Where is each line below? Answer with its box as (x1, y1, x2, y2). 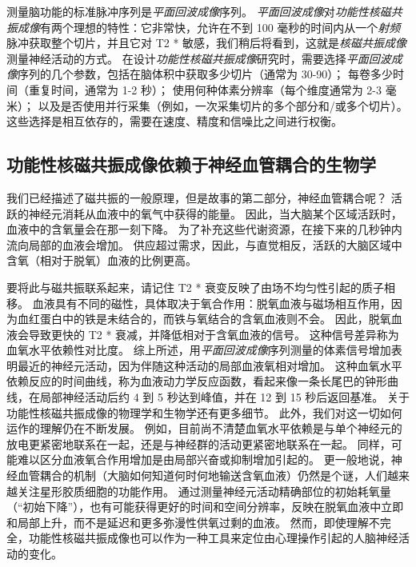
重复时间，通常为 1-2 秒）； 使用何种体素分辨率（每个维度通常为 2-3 (28, 81, 382, 98)
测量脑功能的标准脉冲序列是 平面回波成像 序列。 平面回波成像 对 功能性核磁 (6, 3, 391, 19)
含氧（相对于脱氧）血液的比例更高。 (6, 252, 197, 269)
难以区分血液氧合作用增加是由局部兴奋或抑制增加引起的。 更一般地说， (17, 451, 391, 468)
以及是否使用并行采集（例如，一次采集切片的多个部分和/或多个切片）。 (38, 97, 408, 114)
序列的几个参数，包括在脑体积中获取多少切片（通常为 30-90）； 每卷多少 (18, 66, 393, 82)
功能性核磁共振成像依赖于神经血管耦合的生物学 (6, 152, 376, 177)
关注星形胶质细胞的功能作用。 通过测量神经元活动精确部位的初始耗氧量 (17, 482, 391, 499)
